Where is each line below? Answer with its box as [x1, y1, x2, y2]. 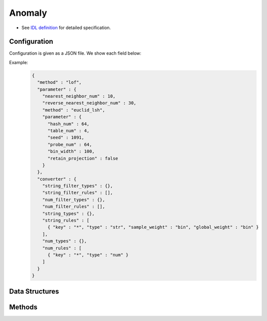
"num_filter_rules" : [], [42, 204, 105, 210]
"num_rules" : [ [42, 245, 82, 251]
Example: [9, 59, 28, 65]
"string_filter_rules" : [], [42, 190, 113, 196]
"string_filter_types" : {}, [42, 183, 113, 189]
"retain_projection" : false [47, 155, 118, 161]
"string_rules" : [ [42, 217, 90, 223]
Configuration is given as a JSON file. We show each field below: [9, 50, 142, 56]
